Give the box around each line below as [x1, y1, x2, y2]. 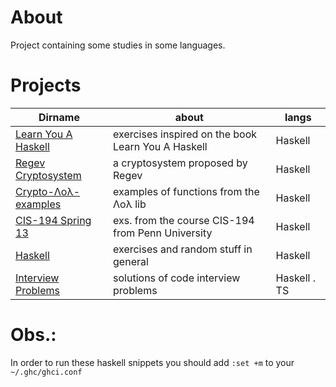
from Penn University [113, 226, 213, 240]
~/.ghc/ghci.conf [10, 367, 83, 377]
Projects [10, 74, 82, 97]
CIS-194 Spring [15, 213, 92, 227]
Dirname [38, 110, 80, 124]
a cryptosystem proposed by [113, 156, 248, 170]
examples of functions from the [113, 184, 260, 198]
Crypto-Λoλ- [15, 184, 81, 198]
